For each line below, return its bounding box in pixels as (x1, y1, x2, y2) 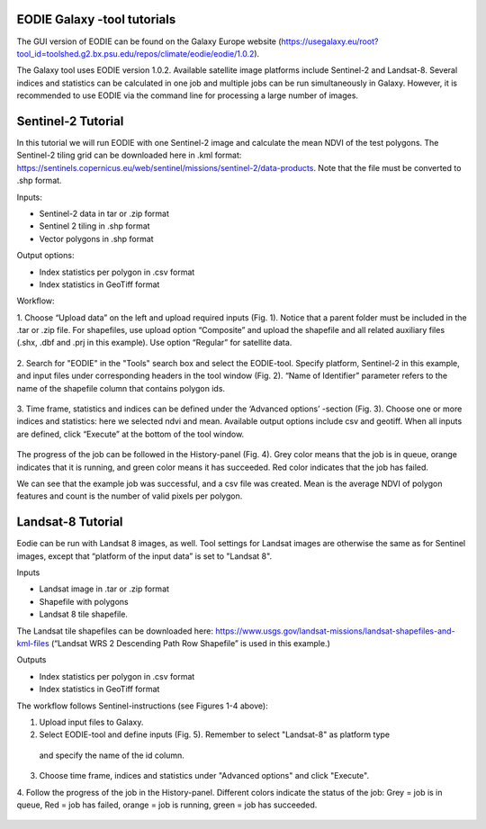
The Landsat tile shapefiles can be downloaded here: (16, 626, 214, 636)
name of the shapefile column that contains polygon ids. (16, 383, 225, 393)
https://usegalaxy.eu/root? (281, 36, 379, 47)
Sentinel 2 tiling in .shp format (39, 221, 150, 231)
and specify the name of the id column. (39, 750, 184, 761)
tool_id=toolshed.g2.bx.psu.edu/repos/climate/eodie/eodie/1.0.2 (16, 48, 255, 59)
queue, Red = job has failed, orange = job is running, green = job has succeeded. (16, 799, 318, 810)
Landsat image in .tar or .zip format (39, 583, 170, 594)
